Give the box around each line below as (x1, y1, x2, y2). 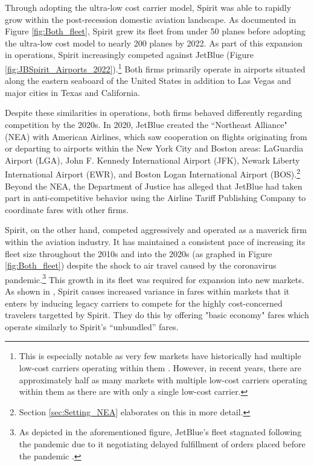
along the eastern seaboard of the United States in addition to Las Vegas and (5, 74, 291, 87)
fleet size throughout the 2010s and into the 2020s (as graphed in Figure (5, 247, 272, 260)
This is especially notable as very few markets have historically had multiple (19, 349, 301, 362)
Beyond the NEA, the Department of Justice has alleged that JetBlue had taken (5, 179, 303, 192)
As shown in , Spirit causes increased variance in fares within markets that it (5, 285, 290, 298)
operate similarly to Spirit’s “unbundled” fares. (5, 320, 179, 333)
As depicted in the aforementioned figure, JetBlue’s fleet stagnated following (19, 426, 302, 438)
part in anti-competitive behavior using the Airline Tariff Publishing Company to (5, 191, 306, 204)
